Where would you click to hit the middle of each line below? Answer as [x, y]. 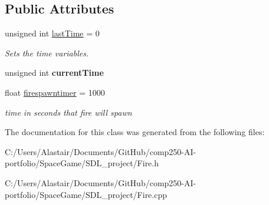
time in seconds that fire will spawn [68, 112]
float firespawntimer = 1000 [55, 92]
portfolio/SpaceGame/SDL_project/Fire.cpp [86, 194]
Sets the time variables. [47, 53]
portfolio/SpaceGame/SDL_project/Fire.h [82, 163]
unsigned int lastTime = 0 [52, 33]
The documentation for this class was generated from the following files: [135, 132]
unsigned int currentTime [54, 73]
